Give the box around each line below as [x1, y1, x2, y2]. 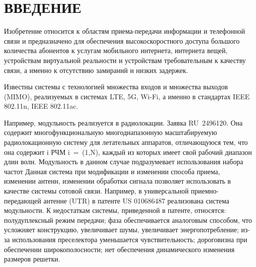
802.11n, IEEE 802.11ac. [4, 101, 78, 111]
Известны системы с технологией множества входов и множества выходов [4, 81, 228, 92]
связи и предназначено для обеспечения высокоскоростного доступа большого [4, 35, 240, 46]
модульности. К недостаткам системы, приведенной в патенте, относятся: [4, 205, 226, 215]
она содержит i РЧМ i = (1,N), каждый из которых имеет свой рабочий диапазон [4, 146, 252, 157]
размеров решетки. [4, 254, 60, 264]
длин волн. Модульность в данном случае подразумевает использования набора [4, 156, 243, 167]
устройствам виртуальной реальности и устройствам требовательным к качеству [4, 55, 246, 65]
